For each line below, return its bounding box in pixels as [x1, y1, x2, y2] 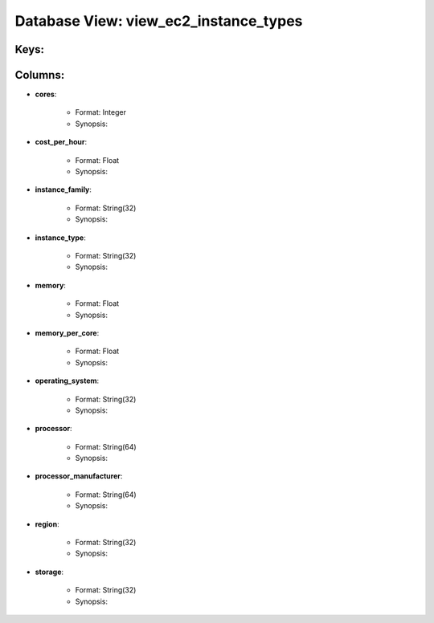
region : [35, 519, 59, 529]
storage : [35, 567, 64, 576]
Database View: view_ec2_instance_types [14, 12, 303, 30]
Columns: [14, 68, 65, 82]
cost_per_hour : [35, 137, 88, 147]
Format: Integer [75, 108, 126, 117]
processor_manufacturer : [35, 471, 123, 481]
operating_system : [35, 376, 100, 385]
